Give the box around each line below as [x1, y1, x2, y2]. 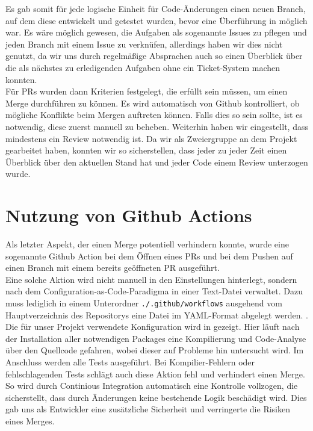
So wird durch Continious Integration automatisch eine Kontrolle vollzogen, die [5, 379, 298, 392]
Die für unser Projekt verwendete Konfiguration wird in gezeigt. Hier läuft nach [5, 320, 300, 333]
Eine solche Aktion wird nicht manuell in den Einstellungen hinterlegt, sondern [5, 273, 297, 285]
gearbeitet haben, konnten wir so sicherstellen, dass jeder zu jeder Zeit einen [5, 144, 287, 157]
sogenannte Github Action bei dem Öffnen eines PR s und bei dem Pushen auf [5, 249, 293, 262]
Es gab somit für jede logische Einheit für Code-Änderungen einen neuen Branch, [5, 2, 306, 14]
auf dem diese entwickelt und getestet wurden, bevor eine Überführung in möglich [5, 14, 308, 26]
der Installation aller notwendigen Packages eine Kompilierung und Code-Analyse [5, 332, 306, 344]
